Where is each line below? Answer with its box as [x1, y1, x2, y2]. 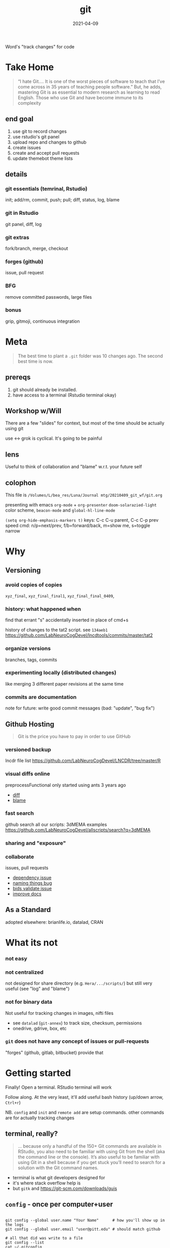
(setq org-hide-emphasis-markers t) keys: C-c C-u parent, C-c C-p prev [5, 517, 159, 523]
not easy [5, 955, 27, 962]
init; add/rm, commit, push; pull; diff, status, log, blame [5, 197, 120, 203]
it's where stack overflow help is [12, 1180, 81, 1186]
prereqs [5, 373, 31, 382]
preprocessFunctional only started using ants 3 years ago [5, 782, 126, 788]
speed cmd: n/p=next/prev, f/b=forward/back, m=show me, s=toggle [5, 523, 150, 529]
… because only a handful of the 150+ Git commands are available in [17, 1143, 162, 1149]
